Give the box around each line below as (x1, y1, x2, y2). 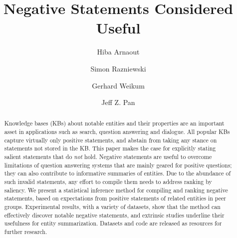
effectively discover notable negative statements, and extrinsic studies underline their (4, 210, 225, 219)
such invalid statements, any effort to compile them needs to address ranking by (4, 177, 212, 186)
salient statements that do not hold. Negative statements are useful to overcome (4, 152, 212, 161)
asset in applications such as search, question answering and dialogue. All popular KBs (4, 127, 230, 136)
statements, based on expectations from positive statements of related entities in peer (4, 194, 226, 202)
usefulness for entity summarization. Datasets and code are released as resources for (4, 219, 222, 227)
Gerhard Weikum (92, 80, 145, 90)
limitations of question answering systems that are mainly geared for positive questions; (4, 160, 232, 169)
